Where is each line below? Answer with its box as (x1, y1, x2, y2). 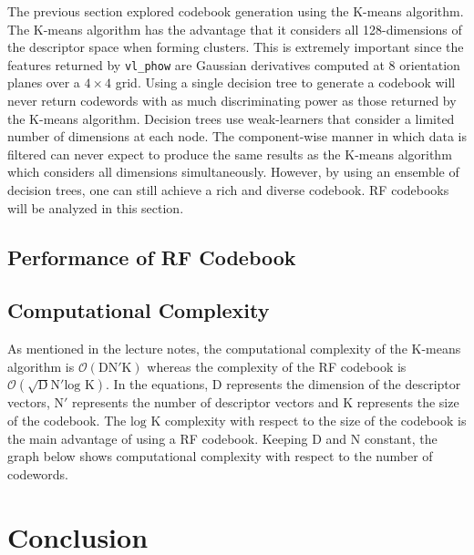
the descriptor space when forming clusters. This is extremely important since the (7, 37, 464, 57)
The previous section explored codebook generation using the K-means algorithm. (7, 2, 464, 20)
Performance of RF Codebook (7, 242, 296, 271)
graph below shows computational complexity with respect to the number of (7, 447, 433, 466)
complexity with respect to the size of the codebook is (165, 410, 467, 429)
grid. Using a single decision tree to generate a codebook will (115, 73, 456, 92)
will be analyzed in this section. (7, 198, 184, 217)
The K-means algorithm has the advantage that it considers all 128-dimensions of (7, 19, 462, 38)
